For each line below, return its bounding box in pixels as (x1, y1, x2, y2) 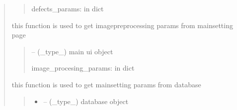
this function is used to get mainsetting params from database (11, 79, 201, 89)
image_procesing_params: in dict (31, 63, 135, 73)
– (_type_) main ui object (31, 46, 113, 56)
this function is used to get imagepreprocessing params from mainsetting (11, 20, 233, 30)
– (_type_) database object (43, 96, 129, 106)
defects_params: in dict (31, 3, 104, 13)
